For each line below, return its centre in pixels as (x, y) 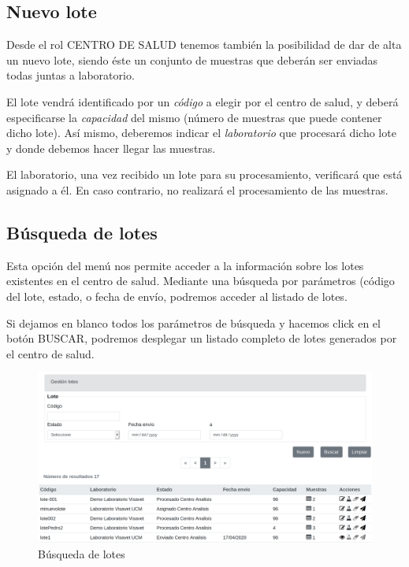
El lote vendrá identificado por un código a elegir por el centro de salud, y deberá (203, 101)
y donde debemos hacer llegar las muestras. (111, 148)
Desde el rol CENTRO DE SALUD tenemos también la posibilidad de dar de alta (204, 44)
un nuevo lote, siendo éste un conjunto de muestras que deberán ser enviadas (192, 59)
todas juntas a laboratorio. (71, 75)
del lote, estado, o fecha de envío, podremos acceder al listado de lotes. (177, 296)
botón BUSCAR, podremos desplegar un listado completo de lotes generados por (202, 338)
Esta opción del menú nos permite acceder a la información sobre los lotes (185, 265)
